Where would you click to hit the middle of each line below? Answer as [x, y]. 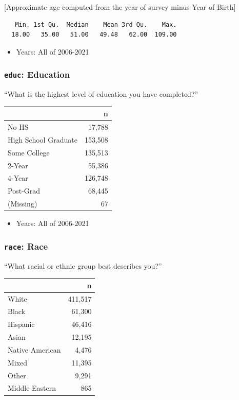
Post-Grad [24, 191]
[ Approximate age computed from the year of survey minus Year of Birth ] [120, 7]
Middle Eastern [32, 388]
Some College [29, 152]
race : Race [26, 246]
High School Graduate [43, 139]
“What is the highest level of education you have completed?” [101, 94]
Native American [34, 349]
